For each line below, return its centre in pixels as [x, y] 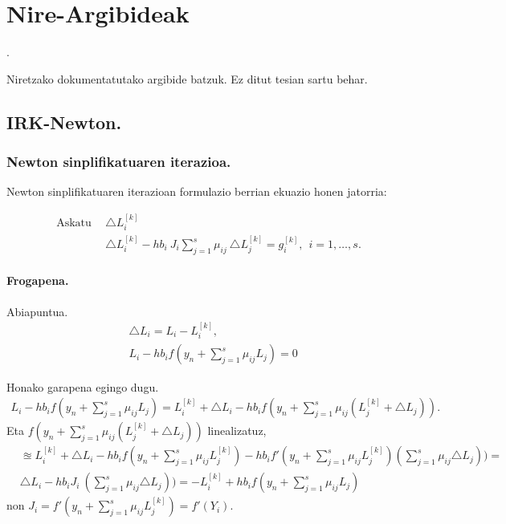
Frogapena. [38, 280]
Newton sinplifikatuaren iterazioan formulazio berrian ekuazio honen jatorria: [197, 191]
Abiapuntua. [37, 311]
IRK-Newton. [64, 122]
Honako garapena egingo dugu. [83, 386]
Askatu [74, 223]
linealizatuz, [237, 431]
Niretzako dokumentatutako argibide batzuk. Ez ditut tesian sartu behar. [187, 78]
